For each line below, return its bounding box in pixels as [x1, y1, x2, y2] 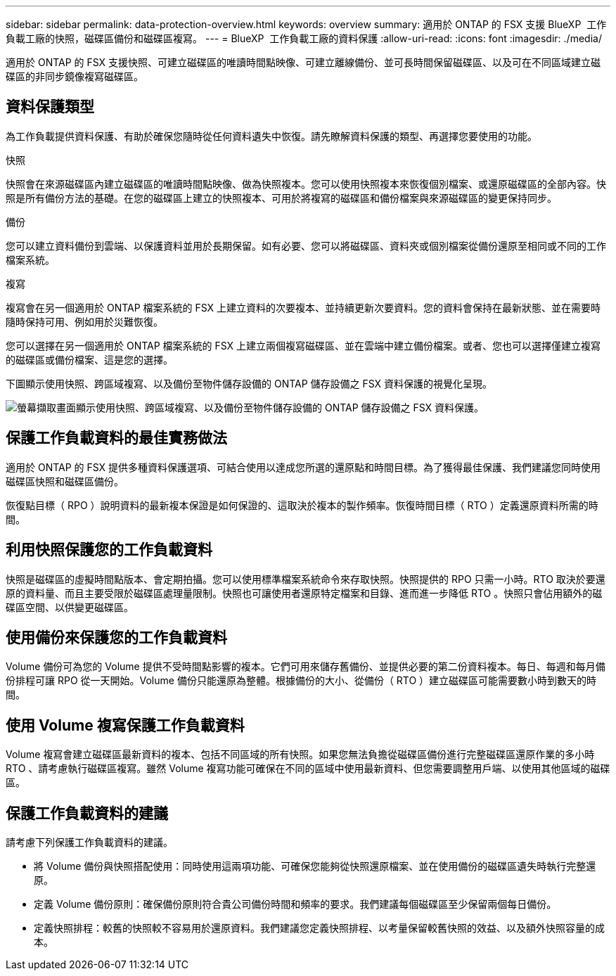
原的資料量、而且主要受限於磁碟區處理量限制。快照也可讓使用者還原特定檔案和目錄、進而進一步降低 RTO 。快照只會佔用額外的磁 [6, 586, 603, 599]
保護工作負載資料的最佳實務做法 [6, 429, 227, 447]
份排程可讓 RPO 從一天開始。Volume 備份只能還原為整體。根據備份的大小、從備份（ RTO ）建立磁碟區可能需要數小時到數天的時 [6, 674, 597, 687]
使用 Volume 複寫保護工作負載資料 [6, 716, 245, 734]
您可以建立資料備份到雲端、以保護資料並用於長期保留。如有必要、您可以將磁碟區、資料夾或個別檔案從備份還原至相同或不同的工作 [6, 239, 606, 252]
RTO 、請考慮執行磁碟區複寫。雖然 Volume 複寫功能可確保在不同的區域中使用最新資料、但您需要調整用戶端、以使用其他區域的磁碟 [6, 762, 610, 775]
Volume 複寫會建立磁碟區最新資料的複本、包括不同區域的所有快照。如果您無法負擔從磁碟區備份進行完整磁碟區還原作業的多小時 [6, 748, 595, 761]
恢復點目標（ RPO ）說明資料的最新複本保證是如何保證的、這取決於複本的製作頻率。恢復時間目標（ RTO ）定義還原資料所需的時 [6, 499, 598, 511]
